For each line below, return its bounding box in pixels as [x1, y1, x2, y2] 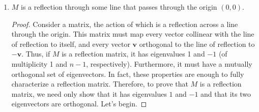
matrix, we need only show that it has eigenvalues [11, 88, 167, 99]
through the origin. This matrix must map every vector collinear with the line [11, 29, 254, 39]
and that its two [200, 88, 251, 99]
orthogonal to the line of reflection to [139, 38, 255, 49]
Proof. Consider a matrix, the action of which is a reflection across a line [11, 18, 238, 29]
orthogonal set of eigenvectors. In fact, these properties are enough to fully [11, 68, 244, 79]
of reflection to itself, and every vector [11, 38, 130, 49]
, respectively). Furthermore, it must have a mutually [86, 58, 252, 69]
